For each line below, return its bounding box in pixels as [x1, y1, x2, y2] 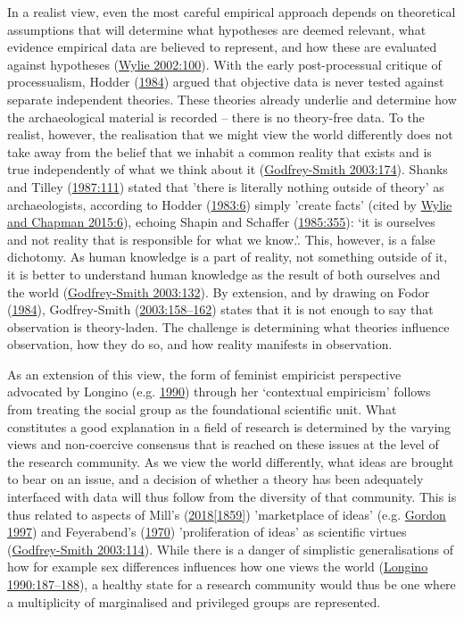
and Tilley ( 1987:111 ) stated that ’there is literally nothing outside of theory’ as [7, 177, 444, 196]
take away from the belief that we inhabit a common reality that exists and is [7, 142, 432, 161]
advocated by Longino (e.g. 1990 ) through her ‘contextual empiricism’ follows [7, 382, 431, 401]
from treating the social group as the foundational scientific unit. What [7, 400, 397, 419]
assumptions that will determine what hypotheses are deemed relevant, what [7, 20, 427, 38]
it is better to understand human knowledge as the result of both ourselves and [7, 264, 441, 283]
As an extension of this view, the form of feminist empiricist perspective [7, 364, 402, 383]
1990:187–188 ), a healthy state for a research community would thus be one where [7, 575, 456, 593]
